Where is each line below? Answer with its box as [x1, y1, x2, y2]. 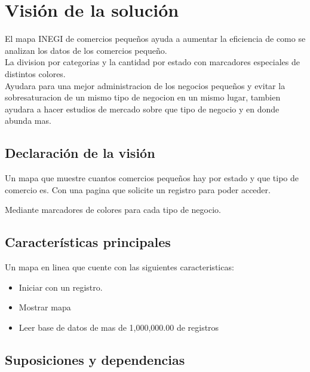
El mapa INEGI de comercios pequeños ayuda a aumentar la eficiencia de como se [5, 32, 306, 45]
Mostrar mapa [19, 301, 71, 313]
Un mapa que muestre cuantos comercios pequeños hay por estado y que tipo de [5, 172, 299, 184]
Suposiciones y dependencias [5, 350, 185, 368]
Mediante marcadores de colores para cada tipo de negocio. [5, 203, 221, 216]
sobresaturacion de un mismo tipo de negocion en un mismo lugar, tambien [5, 91, 281, 103]
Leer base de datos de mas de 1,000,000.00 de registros [19, 321, 219, 333]
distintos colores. [5, 67, 66, 80]
